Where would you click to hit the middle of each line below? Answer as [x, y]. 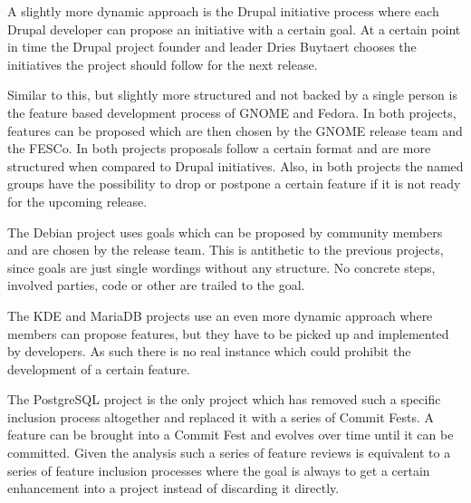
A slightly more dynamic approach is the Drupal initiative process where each [223, 11]
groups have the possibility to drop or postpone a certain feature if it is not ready [234, 184]
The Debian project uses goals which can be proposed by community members [225, 232]
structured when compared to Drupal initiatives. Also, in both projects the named [235, 165]
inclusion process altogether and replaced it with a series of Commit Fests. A [221, 416]
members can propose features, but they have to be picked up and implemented [228, 333]
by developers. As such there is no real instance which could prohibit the [209, 351]
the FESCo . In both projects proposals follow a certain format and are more [219, 148]
